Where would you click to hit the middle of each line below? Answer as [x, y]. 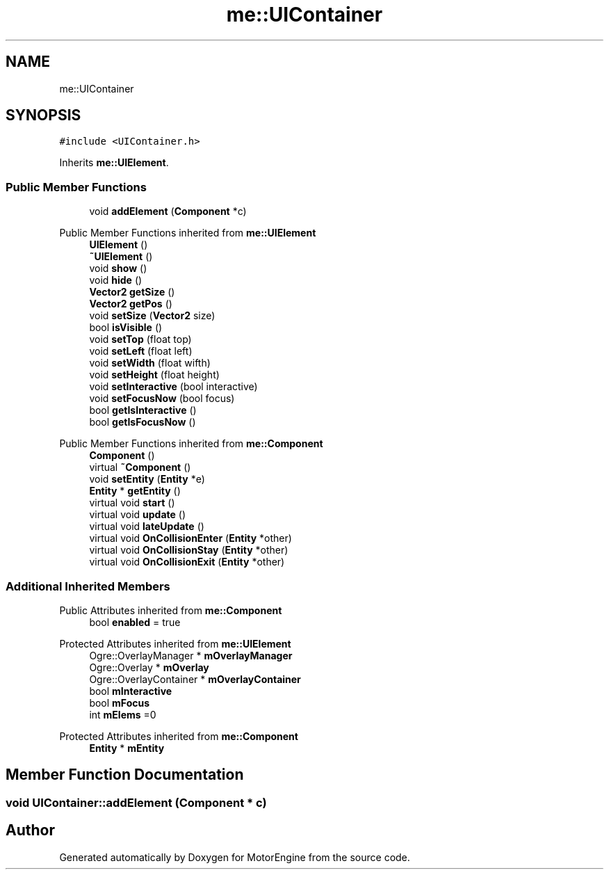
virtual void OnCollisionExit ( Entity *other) [187, 562]
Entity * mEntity [127, 748]
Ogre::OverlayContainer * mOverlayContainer [195, 679]
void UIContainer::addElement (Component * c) [136, 802]
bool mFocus [120, 703]
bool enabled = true [135, 622]
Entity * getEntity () [135, 491]
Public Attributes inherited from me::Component [171, 610]
